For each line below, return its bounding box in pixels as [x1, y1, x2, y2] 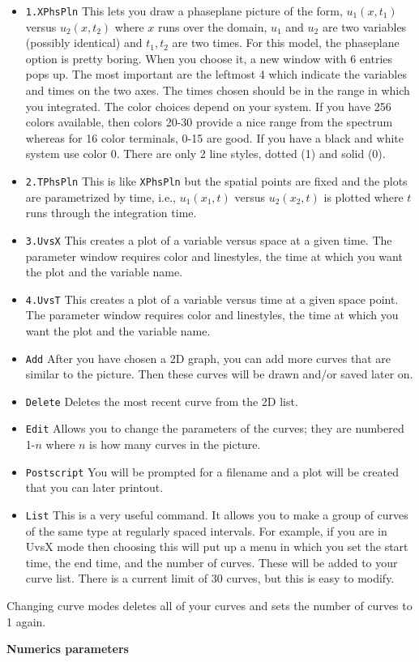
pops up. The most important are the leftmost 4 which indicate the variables [25, 66, 407, 83]
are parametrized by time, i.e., [25, 188, 177, 205]
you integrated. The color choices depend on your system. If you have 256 [25, 97, 391, 114]
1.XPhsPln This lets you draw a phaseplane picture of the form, [25, 2, 343, 19]
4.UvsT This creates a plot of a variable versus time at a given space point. [25, 290, 399, 307]
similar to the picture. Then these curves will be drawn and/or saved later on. [25, 365, 413, 382]
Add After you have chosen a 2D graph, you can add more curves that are [25, 349, 391, 366]
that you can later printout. [25, 479, 164, 496]
